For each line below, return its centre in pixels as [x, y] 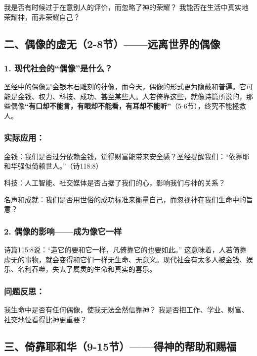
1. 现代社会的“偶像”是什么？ [58, 68]
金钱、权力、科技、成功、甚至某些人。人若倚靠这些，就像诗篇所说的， [132, 96]
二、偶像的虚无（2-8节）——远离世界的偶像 [112, 43]
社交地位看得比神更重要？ [45, 319]
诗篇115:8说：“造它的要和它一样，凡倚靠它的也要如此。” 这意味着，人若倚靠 [125, 249]
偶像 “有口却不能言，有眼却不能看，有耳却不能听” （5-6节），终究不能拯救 [128, 106]
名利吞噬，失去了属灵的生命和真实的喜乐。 [87, 269]
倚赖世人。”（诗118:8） [67, 166]
